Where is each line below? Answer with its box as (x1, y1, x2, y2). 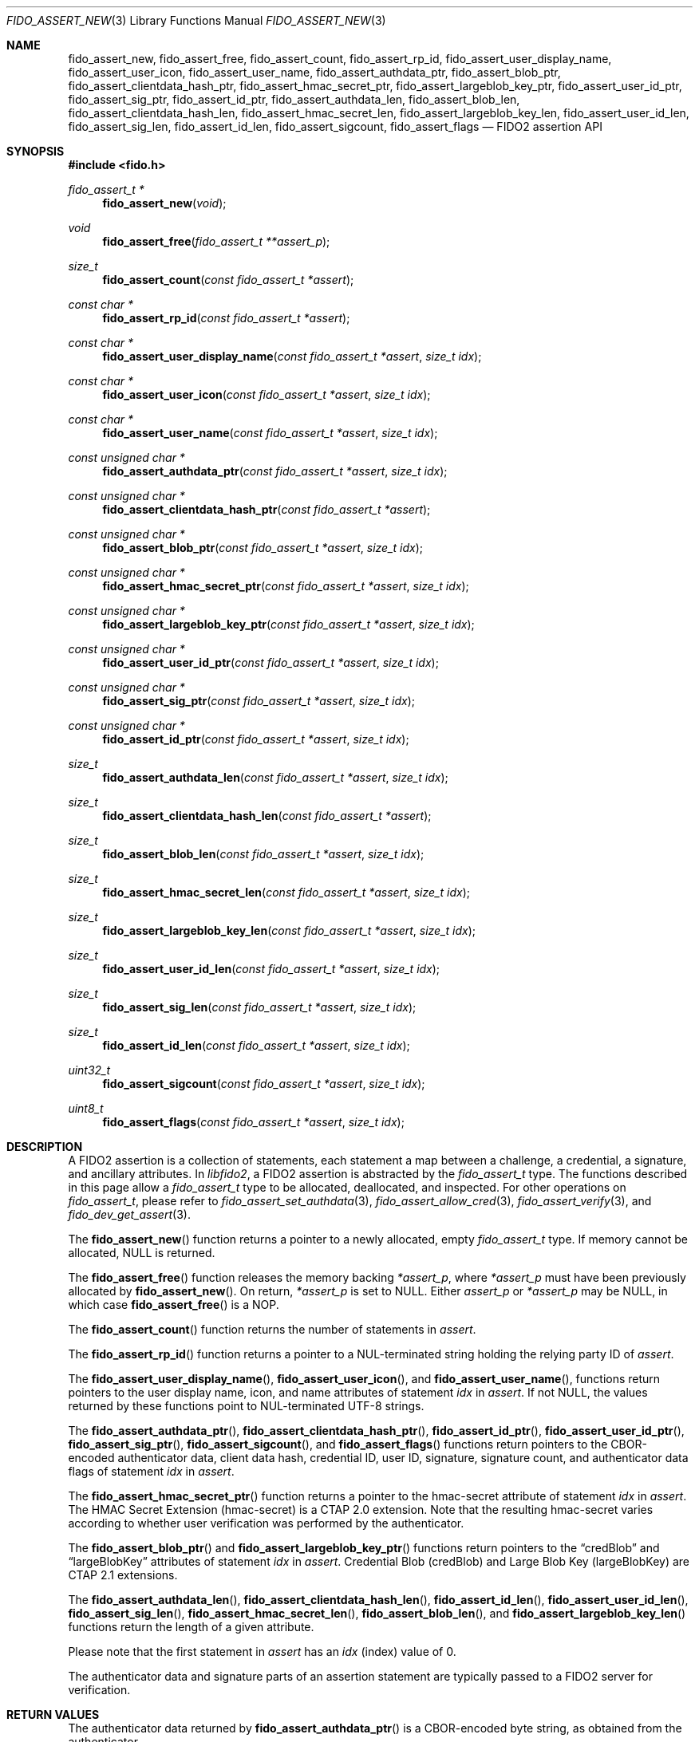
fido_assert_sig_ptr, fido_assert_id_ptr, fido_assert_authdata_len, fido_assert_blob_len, (68, 93, 520, 106)
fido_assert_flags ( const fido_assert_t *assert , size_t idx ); (102, 1115, 405, 1129)
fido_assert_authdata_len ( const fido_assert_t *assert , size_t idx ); (102, 770, 448, 784)
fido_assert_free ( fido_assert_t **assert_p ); (102, 235, 330, 248)
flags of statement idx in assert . (68, 1464, 235, 1478)
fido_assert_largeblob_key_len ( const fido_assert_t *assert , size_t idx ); (102, 924, 476, 937)
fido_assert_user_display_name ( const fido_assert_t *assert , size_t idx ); (102, 349, 482, 363)
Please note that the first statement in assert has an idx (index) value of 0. (68, 1645, 456, 1658)
